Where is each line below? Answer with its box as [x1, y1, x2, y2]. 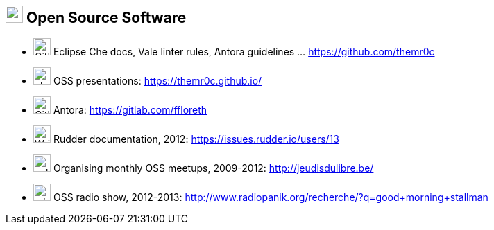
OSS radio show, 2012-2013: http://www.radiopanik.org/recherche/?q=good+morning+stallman [53, 191, 488, 204]
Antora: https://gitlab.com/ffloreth [53, 104, 207, 116]
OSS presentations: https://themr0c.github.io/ [53, 75, 262, 87]
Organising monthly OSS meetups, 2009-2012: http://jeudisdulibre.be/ [53, 162, 374, 175]
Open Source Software [26, 9, 187, 26]
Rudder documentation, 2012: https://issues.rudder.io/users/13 [53, 133, 339, 145]
